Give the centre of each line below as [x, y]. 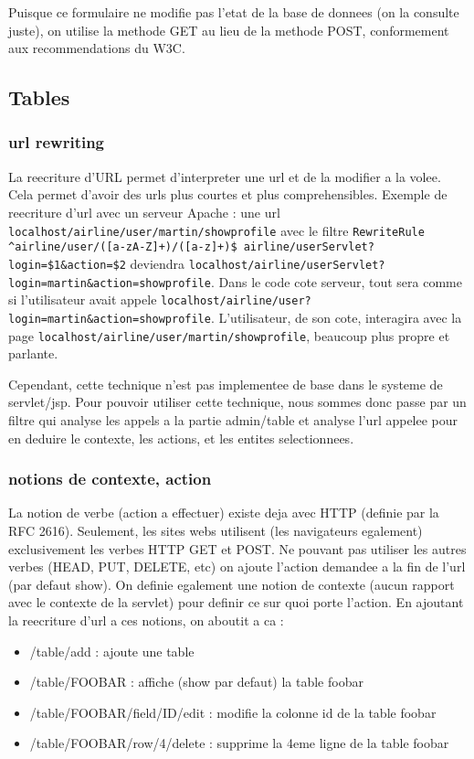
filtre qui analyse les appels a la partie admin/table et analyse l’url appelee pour [233, 419]
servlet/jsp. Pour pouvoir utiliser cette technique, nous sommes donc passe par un [237, 402]
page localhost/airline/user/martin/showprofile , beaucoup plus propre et [229, 335]
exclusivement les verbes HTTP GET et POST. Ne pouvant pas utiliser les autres [237, 548]
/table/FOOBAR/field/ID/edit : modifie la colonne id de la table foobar [233, 712]
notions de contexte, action [110, 479]
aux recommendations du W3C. [97, 48]
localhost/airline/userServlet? [287, 265]
